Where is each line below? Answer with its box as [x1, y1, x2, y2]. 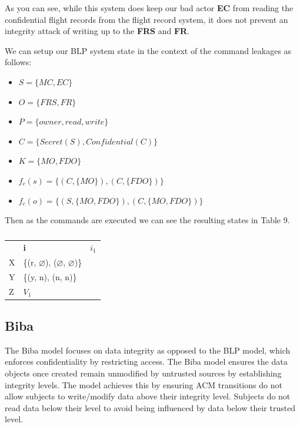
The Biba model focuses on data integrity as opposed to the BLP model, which [5, 344, 291, 356]
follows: [5, 56, 32, 68]
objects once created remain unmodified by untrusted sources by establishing [5, 367, 282, 379]
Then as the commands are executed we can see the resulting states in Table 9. [5, 214, 290, 226]
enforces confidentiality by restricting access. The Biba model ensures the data [5, 355, 288, 368]
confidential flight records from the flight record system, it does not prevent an [5, 13, 288, 25]
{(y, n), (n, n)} [23, 270, 77, 283]
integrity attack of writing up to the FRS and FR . [5, 25, 190, 37]
